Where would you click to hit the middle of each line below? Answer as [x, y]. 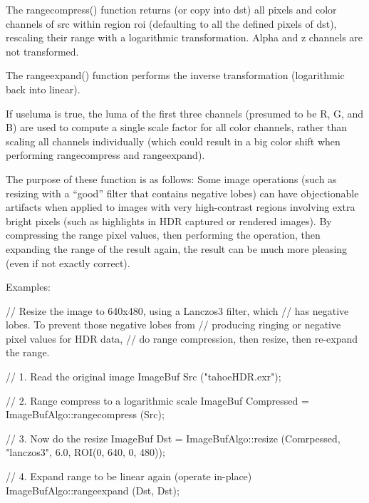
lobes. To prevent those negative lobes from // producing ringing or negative [173, 325]
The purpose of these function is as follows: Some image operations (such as [171, 178]
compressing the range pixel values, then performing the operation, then [163, 235]
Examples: [28, 287]
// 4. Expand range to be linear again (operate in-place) [129, 476]
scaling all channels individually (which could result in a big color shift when [173, 141]
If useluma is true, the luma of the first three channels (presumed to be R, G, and [185, 113]
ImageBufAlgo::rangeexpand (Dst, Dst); [93, 490]
